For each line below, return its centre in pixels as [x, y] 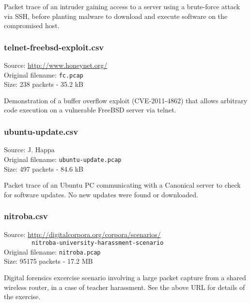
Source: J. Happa [29, 150]
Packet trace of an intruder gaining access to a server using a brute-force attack [122, 6]
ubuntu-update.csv [41, 131]
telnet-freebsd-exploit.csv [54, 47]
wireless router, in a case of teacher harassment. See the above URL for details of [125, 287]
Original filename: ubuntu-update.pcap [63, 159]
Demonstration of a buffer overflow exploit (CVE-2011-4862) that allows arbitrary [126, 100]
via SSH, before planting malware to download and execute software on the [116, 16]
